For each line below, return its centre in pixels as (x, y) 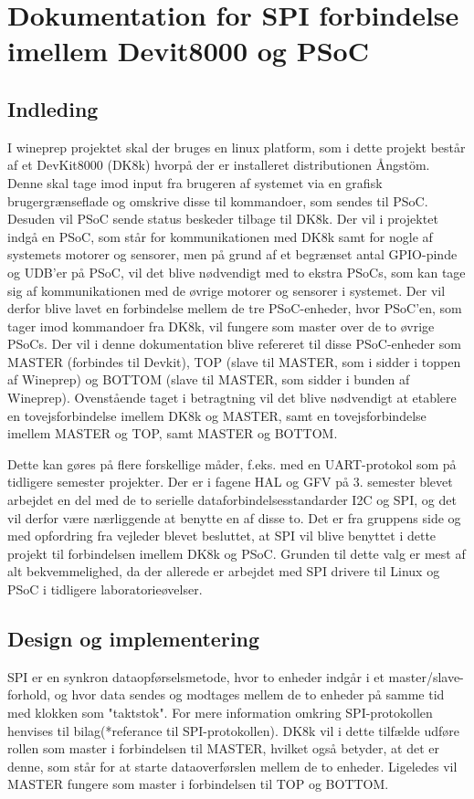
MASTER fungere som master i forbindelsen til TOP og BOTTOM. (198, 784)
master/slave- (426, 676)
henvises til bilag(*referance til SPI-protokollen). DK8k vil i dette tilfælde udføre (234, 730)
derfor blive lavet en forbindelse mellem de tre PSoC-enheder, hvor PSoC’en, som (235, 308)
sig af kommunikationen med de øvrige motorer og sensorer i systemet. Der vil (226, 290)
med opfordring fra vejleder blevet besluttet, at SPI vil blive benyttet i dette (222, 536)
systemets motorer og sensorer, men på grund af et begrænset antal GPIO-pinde (232, 254)
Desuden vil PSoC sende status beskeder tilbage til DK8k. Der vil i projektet (223, 219)
